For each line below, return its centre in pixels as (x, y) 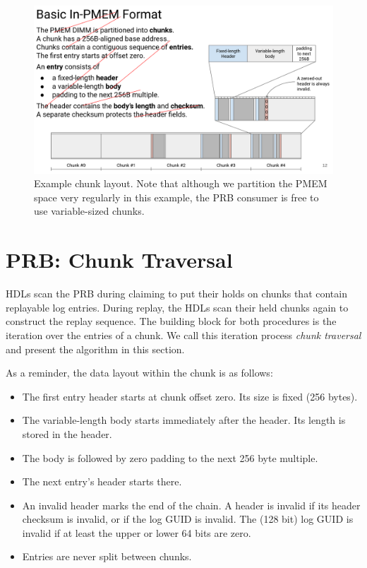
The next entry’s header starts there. (102, 481)
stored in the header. (67, 433)
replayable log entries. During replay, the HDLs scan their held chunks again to (177, 307)
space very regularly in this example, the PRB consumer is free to (176, 197)
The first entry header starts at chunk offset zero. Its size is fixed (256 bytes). (190, 396)
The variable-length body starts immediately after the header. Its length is (184, 420)
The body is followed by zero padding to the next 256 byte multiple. (170, 457)
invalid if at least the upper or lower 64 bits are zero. (137, 532)
